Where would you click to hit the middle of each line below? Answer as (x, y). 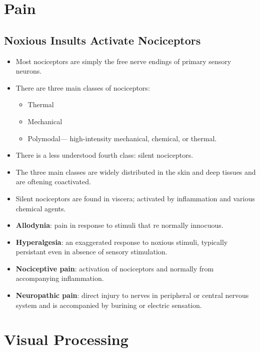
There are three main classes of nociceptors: (83, 87)
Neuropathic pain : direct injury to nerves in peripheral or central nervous (132, 295)
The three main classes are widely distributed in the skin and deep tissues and (136, 171)
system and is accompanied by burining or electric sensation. (109, 305)
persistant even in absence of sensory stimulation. (91, 252)
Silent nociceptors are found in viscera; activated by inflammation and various (135, 198)
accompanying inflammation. (60, 278)
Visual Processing (66, 339)
